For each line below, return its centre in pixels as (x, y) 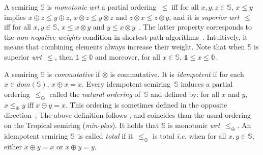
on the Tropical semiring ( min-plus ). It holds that (82, 125)
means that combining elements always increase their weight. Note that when (125, 47)
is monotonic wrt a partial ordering (102, 7)
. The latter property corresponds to (195, 27)
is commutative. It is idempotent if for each (177, 74)
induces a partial (207, 84)
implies (15, 17)
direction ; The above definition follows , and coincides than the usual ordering (127, 115)
